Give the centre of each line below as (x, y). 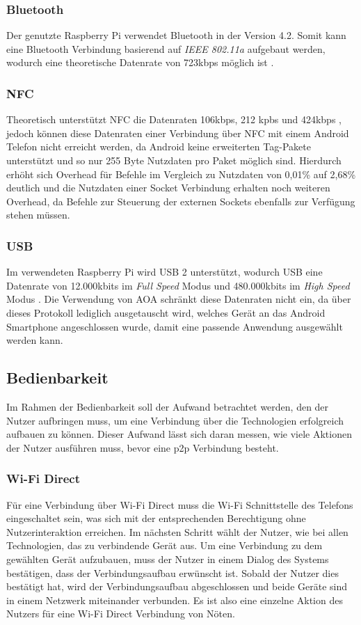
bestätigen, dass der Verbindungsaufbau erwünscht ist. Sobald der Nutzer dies (173, 572)
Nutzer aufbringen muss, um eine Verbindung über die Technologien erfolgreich (175, 420)
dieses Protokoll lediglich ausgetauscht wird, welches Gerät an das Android (166, 312)
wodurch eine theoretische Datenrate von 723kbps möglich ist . (140, 62)
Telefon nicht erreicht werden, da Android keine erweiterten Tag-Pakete (159, 147)
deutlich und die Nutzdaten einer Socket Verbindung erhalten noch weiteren (168, 188)
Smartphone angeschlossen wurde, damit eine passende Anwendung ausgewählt (175, 326)
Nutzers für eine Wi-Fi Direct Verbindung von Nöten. (121, 614)
